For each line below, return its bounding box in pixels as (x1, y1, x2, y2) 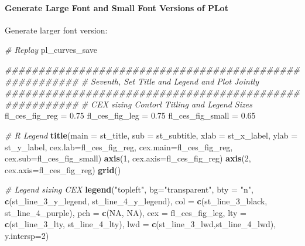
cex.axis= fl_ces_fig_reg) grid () (5, 163, 121, 176)
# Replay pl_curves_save (5, 43, 97, 56)
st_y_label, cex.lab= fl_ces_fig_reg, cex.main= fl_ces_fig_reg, (5, 140, 233, 153)
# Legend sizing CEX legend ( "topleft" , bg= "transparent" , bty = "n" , (5, 183, 253, 196)
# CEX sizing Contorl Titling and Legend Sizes (81, 97, 252, 110)
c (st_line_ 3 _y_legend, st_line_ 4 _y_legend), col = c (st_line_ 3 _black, (5, 194, 268, 207)
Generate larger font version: (5, 23, 108, 36)
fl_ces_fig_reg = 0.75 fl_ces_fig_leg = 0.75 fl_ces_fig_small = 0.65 (5, 109, 256, 122)
